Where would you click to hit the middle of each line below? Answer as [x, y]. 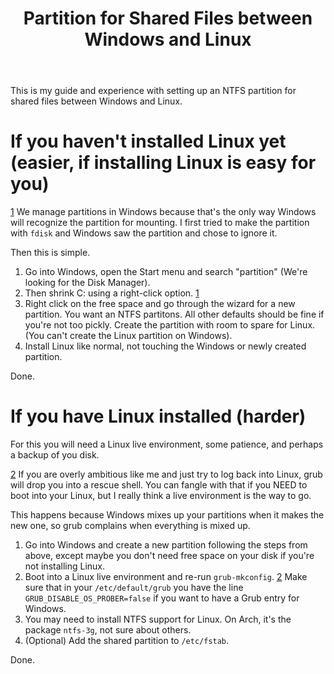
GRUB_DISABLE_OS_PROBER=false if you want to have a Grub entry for [162, 598]
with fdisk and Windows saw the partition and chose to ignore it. [144, 233]
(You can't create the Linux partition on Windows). [128, 336]
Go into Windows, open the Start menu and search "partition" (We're [166, 272]
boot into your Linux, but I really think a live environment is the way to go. [161, 496]
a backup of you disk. [55, 455]
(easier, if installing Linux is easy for [163, 163]
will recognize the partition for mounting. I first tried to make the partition [160, 223]
